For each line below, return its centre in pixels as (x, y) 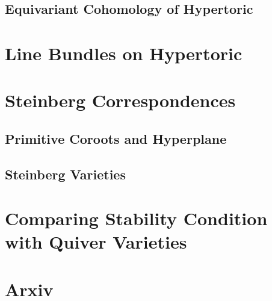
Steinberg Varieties (65, 174)
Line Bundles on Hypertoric (124, 53)
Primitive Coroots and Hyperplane (116, 138)
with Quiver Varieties (96, 242)
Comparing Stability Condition (136, 218)
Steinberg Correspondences (120, 100)
